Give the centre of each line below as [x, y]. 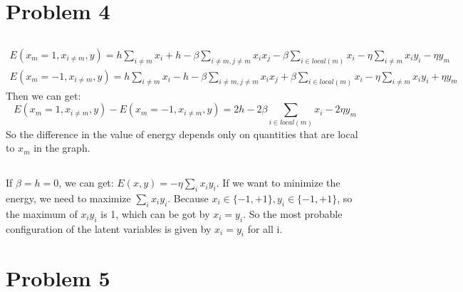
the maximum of [42, 213]
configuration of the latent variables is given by [109, 228]
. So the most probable [293, 213]
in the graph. [62, 148]
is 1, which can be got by [155, 213]
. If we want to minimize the [278, 183]
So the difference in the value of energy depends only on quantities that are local [182, 134]
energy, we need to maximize [68, 198]
